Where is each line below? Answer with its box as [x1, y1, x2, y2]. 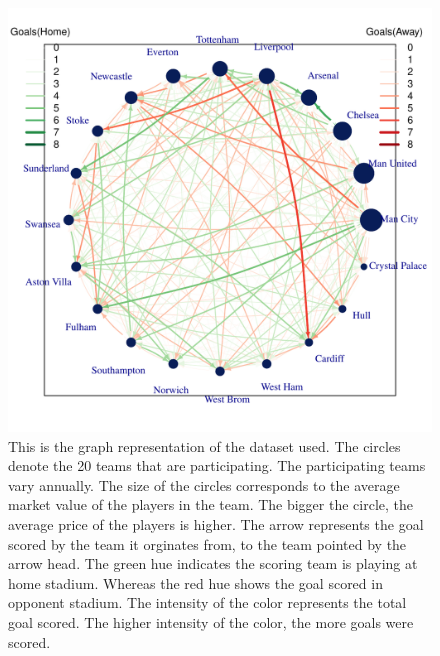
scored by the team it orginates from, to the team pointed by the [8, 533, 407, 554]
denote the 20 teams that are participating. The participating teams [8, 455, 426, 476]
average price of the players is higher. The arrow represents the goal [8, 513, 424, 534]
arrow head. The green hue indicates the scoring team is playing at [8, 553, 418, 574]
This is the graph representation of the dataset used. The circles [8, 435, 401, 456]
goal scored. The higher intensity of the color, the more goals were [8, 611, 414, 632]
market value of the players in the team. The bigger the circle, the [8, 494, 414, 515]
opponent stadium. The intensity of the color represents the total [8, 592, 407, 613]
